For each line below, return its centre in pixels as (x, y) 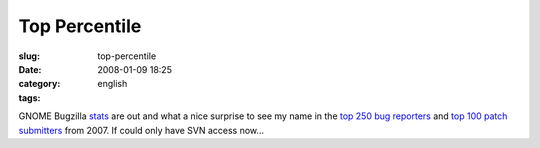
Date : (30, 69)
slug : (29, 56)
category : (39, 84)
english (112, 84)
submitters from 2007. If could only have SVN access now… (141, 130)
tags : (29, 97)
